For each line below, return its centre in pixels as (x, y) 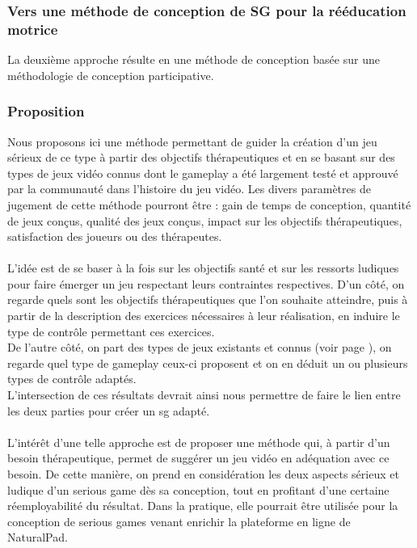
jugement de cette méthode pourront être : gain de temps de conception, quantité (209, 204)
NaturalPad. (38, 537)
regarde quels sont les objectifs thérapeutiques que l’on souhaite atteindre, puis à (208, 299)
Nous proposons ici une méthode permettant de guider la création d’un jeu (192, 141)
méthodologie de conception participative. (111, 75)
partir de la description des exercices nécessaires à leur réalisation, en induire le (204, 316)
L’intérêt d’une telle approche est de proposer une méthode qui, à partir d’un (199, 442)
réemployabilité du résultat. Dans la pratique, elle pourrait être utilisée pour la (203, 506)
